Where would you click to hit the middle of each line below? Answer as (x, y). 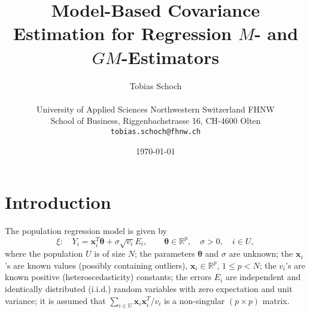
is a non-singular (194, 300)
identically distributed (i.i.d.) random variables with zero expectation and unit (149, 288)
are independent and (263, 277)
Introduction (58, 202)
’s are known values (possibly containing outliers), (96, 265)
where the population (44, 253)
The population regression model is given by (86, 231)
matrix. (276, 300)
